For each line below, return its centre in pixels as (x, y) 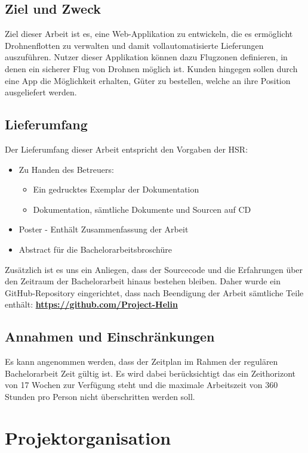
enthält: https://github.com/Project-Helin (91, 304)
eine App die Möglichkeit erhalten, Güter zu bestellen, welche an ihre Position (148, 80)
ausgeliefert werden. (41, 92)
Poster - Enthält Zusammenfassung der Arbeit (104, 229)
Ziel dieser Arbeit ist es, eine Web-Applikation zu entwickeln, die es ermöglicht (149, 34)
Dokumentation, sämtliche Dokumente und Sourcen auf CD (142, 209)
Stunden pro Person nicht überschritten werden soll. (100, 396)
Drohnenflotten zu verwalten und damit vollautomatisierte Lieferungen (134, 45)
